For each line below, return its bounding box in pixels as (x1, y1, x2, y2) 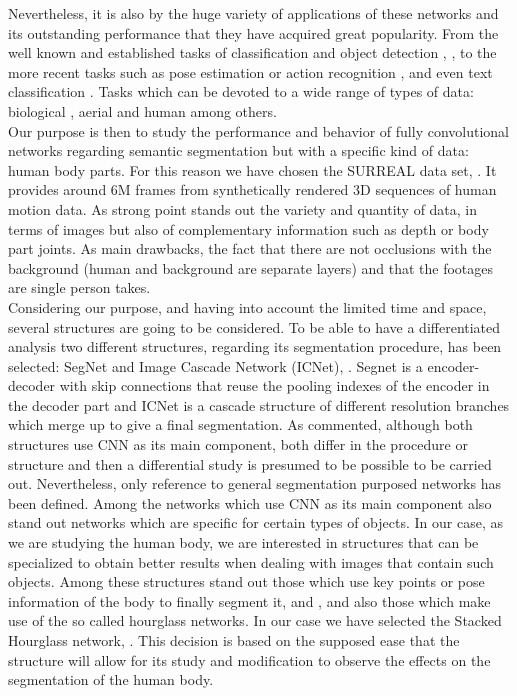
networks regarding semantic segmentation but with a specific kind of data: (8, 140, 469, 161)
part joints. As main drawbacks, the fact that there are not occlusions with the (8, 238, 492, 259)
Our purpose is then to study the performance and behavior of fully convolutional (8, 120, 510, 141)
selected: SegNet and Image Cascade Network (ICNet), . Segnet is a (8, 355, 423, 376)
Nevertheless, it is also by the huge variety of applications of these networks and (8, 3, 499, 23)
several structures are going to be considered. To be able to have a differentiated (8, 316, 501, 337)
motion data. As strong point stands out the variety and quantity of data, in (8, 198, 478, 219)
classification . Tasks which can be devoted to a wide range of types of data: (8, 81, 474, 102)
